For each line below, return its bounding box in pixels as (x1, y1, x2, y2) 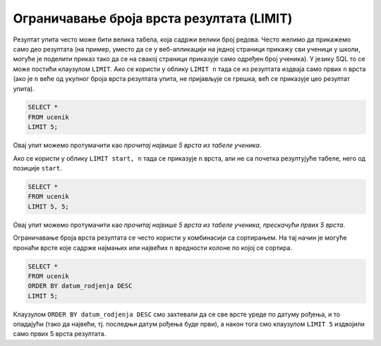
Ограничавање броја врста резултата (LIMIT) (13, 11, 293, 26)
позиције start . (13, 164, 63, 173)
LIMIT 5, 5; (28, 202, 70, 211)
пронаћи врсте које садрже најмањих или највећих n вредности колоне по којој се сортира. (13, 243, 293, 252)
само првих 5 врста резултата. (13, 330, 107, 338)
